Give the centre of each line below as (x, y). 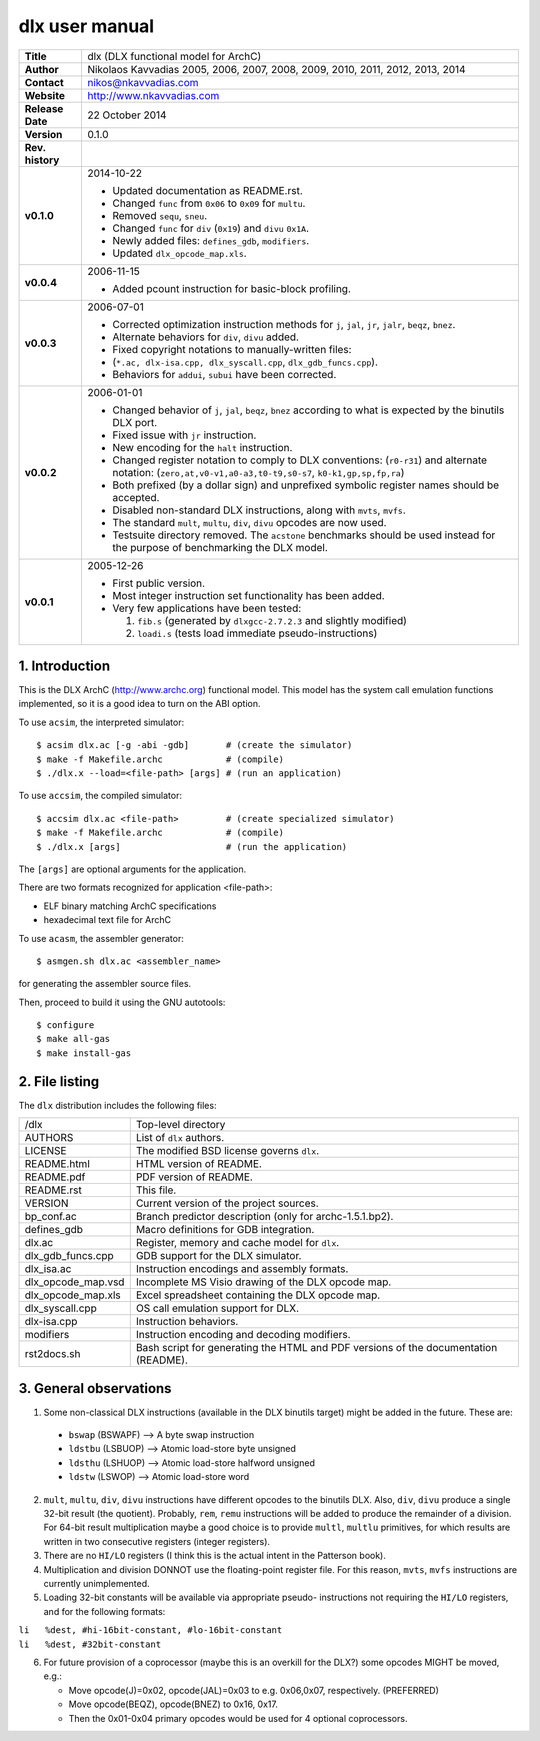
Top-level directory (180, 1125)
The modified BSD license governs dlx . (227, 1151)
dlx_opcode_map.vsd (74, 1282)
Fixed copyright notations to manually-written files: (231, 349)
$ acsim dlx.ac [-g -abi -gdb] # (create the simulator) (194, 745)
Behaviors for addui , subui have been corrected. (224, 374)
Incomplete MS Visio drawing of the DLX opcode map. (263, 1282)
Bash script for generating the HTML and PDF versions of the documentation (316, 1348)
